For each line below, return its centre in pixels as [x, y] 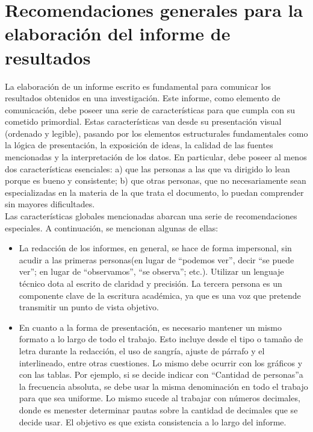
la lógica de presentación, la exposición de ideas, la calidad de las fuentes [139, 145]
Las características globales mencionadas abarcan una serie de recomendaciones [151, 216]
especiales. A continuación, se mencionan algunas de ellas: [112, 227]
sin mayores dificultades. [50, 204]
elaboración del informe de [118, 33]
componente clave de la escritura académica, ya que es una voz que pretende [160, 295]
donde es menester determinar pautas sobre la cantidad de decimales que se [158, 409]
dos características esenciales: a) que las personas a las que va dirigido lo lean [147, 168]
